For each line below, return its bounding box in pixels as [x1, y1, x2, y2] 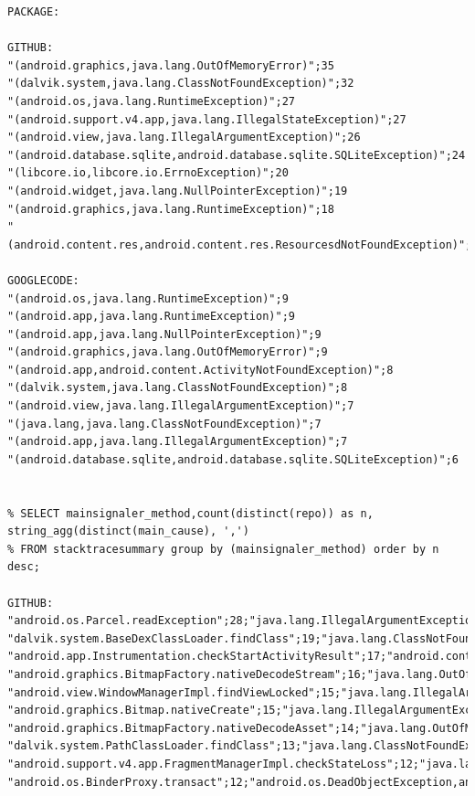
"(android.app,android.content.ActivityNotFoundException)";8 [7, 363, 394, 377]
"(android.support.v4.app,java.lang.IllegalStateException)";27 [7, 112, 406, 126]
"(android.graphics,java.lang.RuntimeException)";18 [7, 202, 334, 216]
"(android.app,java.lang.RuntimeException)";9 [7, 310, 295, 324]
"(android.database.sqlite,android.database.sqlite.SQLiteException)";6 [7, 452, 459, 466]
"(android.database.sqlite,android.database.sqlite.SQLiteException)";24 [7, 148, 466, 162]
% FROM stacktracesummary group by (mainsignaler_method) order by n [7, 542, 439, 556]
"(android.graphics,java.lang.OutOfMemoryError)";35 [7, 58, 334, 72]
